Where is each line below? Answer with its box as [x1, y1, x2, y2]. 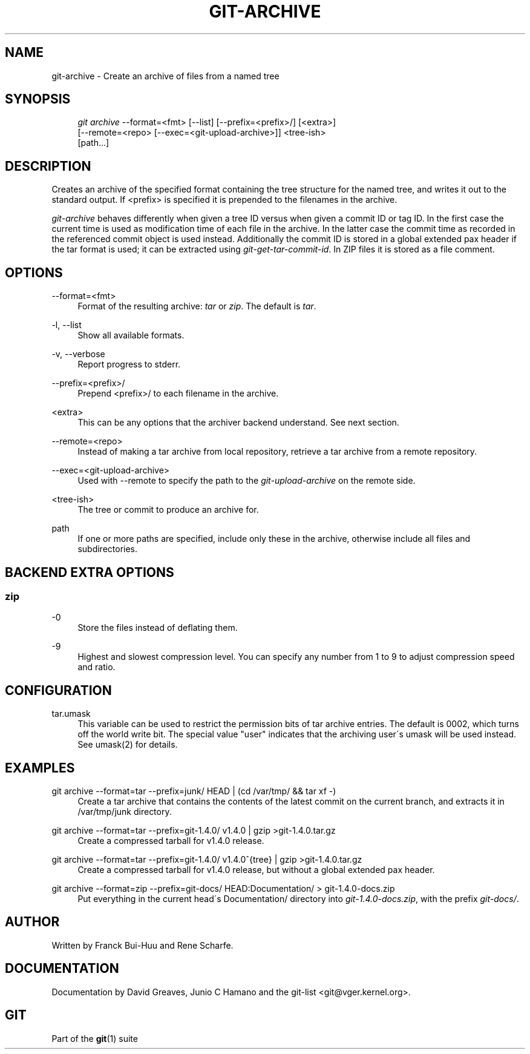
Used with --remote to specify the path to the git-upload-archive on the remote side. [77, 475, 416, 486]
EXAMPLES [5, 760, 75, 776]
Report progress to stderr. [77, 359, 181, 370]
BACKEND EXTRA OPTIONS [5, 564, 174, 580]
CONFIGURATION [5, 682, 112, 698]
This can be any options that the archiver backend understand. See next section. [77, 417, 399, 428]
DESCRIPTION [5, 158, 91, 174]
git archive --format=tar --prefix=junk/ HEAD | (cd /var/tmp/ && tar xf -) [51, 786, 336, 797]
